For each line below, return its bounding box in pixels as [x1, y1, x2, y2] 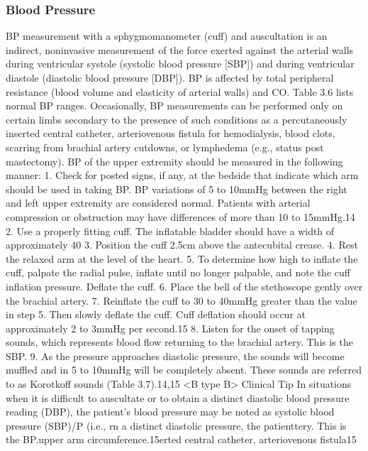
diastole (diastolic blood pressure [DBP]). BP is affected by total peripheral [6, 70, 334, 85]
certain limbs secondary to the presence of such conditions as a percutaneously [6, 112, 347, 126]
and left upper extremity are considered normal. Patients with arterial [6, 195, 311, 210]
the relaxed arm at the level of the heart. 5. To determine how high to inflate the [6, 251, 358, 266]
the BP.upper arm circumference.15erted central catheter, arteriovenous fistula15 [6, 432, 357, 447]
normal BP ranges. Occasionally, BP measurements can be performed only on [6, 98, 343, 113]
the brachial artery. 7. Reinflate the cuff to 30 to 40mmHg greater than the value [6, 293, 357, 308]
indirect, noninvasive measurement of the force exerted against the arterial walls [6, 42, 354, 57]
